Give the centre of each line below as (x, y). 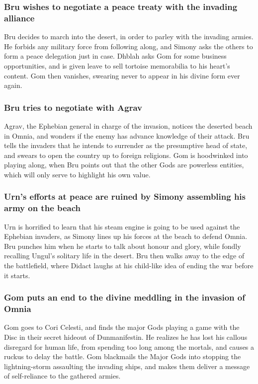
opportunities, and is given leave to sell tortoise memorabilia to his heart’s (117, 65)
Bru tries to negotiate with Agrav (73, 107)
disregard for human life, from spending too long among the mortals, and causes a (129, 346)
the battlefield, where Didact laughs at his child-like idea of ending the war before (129, 265)
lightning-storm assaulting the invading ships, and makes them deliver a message (127, 366)
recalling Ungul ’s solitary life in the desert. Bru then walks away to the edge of (124, 256)
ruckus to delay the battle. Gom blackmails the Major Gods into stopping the (123, 356)
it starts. (17, 275)
